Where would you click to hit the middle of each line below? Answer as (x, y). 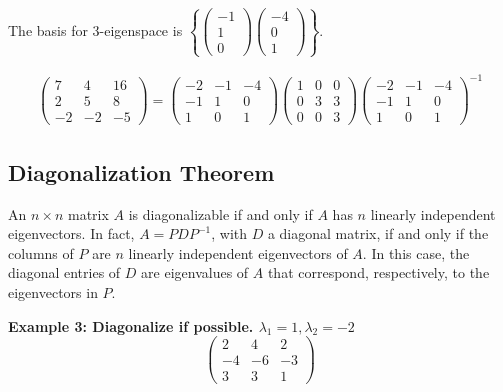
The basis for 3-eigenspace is (95, 29)
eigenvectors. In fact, (71, 233)
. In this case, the (416, 252)
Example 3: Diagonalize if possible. (131, 325)
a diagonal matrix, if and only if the (378, 233)
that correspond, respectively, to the (378, 272)
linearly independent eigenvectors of (238, 252)
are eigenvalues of (195, 272)
